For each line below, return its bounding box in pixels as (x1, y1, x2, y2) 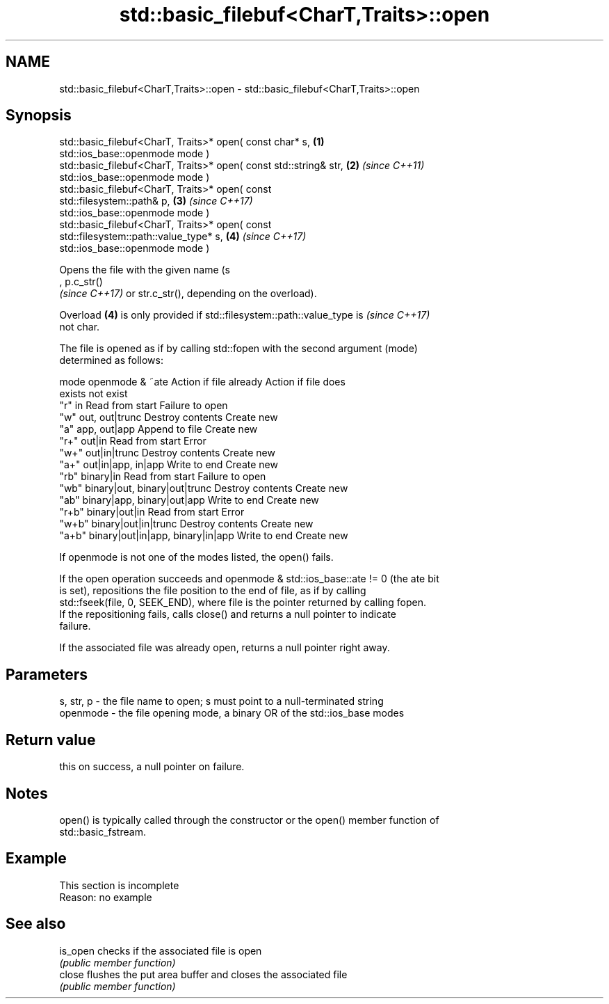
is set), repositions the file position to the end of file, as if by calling (59, 584, 366, 597)
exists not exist (59, 388, 128, 400)
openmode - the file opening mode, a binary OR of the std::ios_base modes (59, 707, 405, 719)
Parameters (6, 665, 88, 683)
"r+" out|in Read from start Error (59, 435, 206, 447)
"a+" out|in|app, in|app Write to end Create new (59, 459, 278, 471)
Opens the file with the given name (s (59, 264, 230, 276)
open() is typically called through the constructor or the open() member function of (59, 813, 439, 826)
